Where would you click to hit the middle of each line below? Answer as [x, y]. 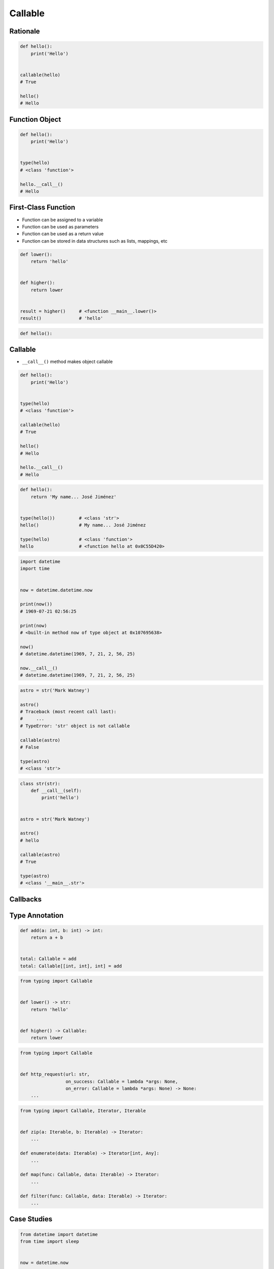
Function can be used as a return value [63, 234]
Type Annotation [37, 915]
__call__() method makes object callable [67, 362]
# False [29, 747]
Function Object [35, 119]
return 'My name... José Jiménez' [74, 497]
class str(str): [40, 783]
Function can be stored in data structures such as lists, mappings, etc [95, 241]
